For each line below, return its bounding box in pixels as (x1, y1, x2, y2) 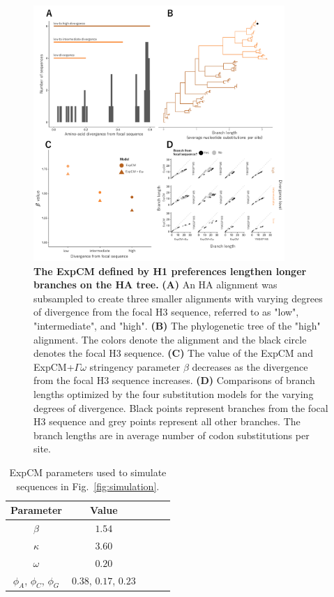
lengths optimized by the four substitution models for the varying (33, 387, 314, 401)
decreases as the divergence (192, 359, 308, 374)
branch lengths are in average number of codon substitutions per (33, 427, 310, 442)
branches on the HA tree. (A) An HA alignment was (33, 277, 278, 292)
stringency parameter (89, 359, 181, 374)
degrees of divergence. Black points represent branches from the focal (33, 400, 328, 415)
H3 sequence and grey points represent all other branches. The (33, 414, 301, 429)
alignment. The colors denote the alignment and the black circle (33, 332, 307, 346)
